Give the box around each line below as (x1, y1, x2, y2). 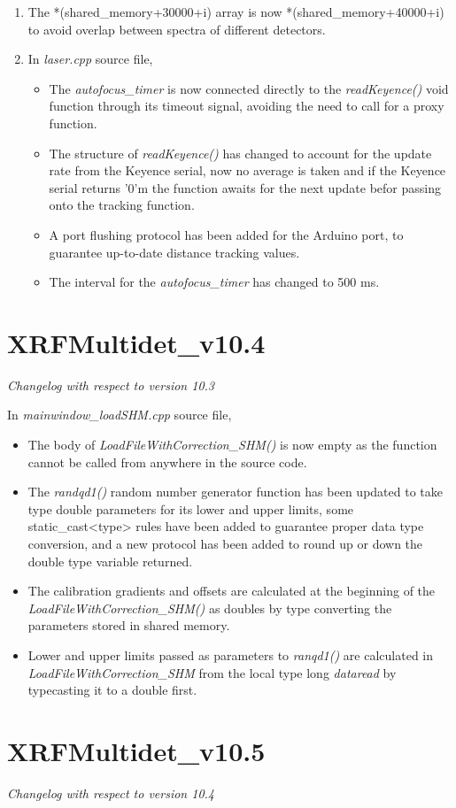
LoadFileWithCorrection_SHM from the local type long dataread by (27, 663, 397, 681)
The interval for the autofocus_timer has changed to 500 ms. (49, 273, 380, 291)
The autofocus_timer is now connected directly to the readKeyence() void (49, 79, 449, 97)
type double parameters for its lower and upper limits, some (27, 499, 354, 518)
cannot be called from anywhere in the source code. (27, 452, 307, 471)
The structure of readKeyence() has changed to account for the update (49, 143, 432, 162)
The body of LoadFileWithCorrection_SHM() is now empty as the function (27, 435, 437, 454)
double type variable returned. (27, 551, 193, 570)
